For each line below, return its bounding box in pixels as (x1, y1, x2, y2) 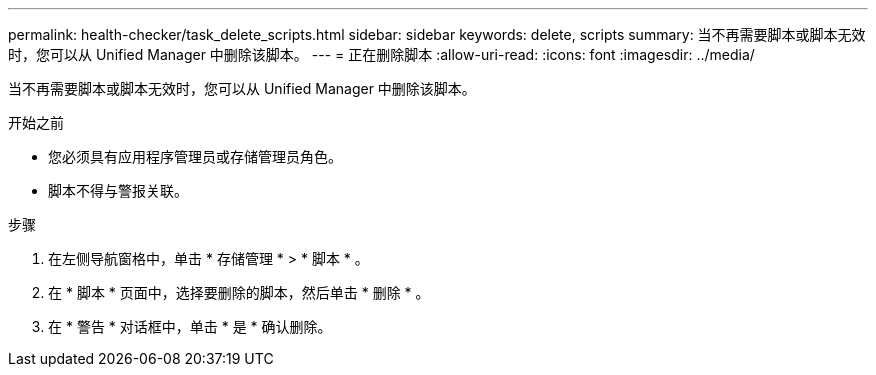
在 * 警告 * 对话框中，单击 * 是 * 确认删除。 (48, 318, 332, 335)
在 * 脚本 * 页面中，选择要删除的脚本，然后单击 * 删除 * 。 (48, 284, 430, 301)
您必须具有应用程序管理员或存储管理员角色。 (48, 148, 342, 165)
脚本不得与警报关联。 (48, 182, 188, 199)
